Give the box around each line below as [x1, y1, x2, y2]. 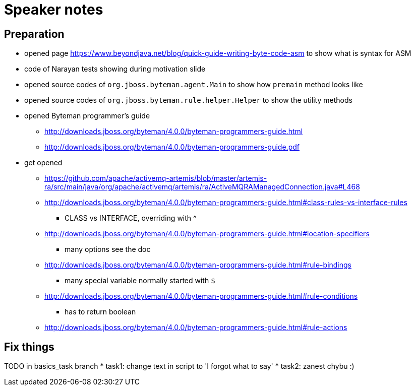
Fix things [4, 340, 54, 353]
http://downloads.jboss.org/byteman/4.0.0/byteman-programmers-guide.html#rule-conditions [44, 292, 358, 301]
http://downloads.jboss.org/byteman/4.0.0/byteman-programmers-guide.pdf [44, 143, 300, 152]
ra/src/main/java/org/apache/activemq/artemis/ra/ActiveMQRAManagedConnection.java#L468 [44, 182, 360, 191]
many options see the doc [65, 245, 151, 254]
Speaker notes [4, 1, 103, 18]
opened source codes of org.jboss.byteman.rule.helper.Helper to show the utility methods [24, 96, 352, 105]
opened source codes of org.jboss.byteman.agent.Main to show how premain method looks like [24, 80, 363, 89]
